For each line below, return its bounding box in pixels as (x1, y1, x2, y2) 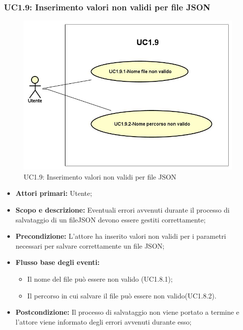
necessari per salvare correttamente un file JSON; (15, 240, 165, 251)
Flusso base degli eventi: (15, 257, 100, 267)
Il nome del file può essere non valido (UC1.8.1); (27, 273, 173, 284)
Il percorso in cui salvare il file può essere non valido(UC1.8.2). (27, 290, 216, 300)
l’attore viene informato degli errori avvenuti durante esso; (15, 316, 192, 327)
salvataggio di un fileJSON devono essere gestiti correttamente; (15, 214, 206, 224)
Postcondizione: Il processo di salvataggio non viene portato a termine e (15, 307, 240, 317)
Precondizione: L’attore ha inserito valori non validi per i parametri (15, 231, 226, 241)
